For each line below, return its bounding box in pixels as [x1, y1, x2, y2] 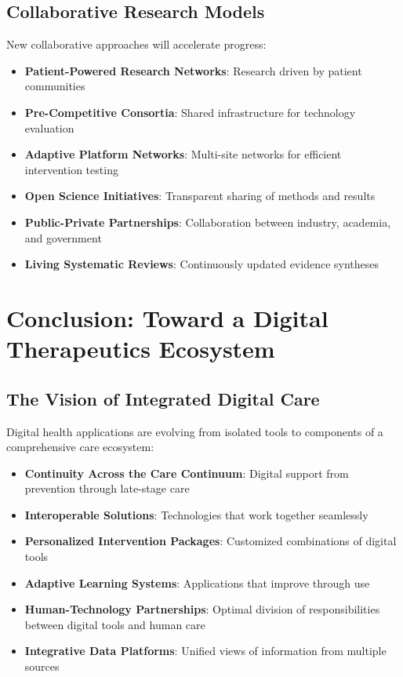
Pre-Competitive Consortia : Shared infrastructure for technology [24, 104, 356, 120]
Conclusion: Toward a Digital [6, 301, 329, 333]
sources [24, 658, 60, 675]
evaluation [24, 119, 74, 136]
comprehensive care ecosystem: [6, 439, 154, 455]
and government [24, 229, 102, 246]
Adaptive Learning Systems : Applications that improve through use [24, 574, 370, 591]
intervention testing [24, 161, 118, 177]
